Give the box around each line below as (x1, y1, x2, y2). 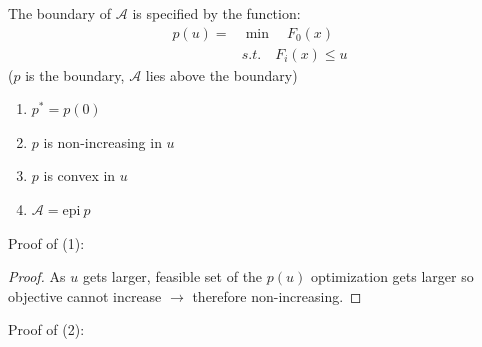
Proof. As (8, 266, 66, 287)
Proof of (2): (8, 319, 85, 340)
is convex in (43, 165, 116, 186)
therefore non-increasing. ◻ (192, 285, 362, 306)
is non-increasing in (43, 131, 162, 152)
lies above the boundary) (145, 64, 298, 85)
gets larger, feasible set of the (82, 266, 263, 287)
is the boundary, (25, 64, 125, 85)
